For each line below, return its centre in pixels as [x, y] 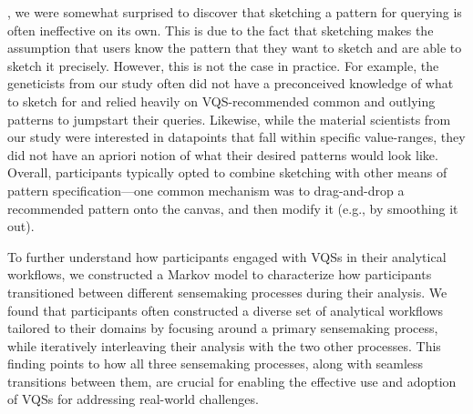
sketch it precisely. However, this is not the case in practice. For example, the [223, 65]
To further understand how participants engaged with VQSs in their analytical [227, 256]
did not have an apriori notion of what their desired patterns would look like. [223, 154]
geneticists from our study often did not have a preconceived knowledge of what [231, 83]
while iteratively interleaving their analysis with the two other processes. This [224, 345]
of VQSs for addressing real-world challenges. [133, 399]
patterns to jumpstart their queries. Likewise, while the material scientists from [229, 119]
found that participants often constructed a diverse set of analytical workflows [226, 310]
